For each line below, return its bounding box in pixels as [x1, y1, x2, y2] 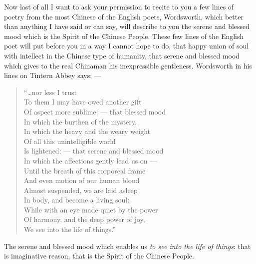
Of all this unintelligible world [23, 135, 116, 146]
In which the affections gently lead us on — [23, 155, 157, 165]
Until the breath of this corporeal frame [23, 165, 146, 175]
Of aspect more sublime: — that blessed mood [23, 106, 166, 116]
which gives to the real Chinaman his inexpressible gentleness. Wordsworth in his [4, 60, 252, 70]
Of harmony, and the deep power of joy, [23, 214, 145, 224]
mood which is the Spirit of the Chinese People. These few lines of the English [4, 30, 244, 41]
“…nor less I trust [23, 86, 77, 97]
